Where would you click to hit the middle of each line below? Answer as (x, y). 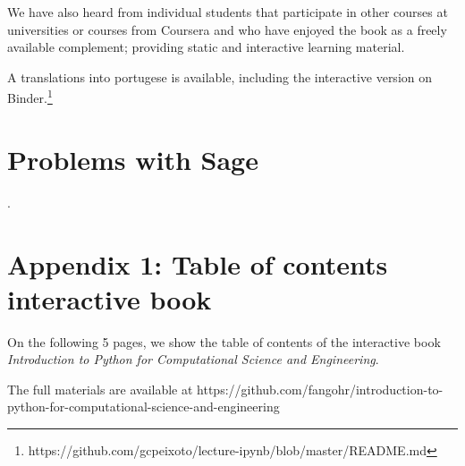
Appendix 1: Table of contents (198, 263)
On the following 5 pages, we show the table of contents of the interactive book (224, 341)
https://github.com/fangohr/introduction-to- (320, 389)
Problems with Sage (133, 159)
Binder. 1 (30, 97)
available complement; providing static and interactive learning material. (206, 47)
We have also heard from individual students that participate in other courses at (228, 12)
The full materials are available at (100, 389)
